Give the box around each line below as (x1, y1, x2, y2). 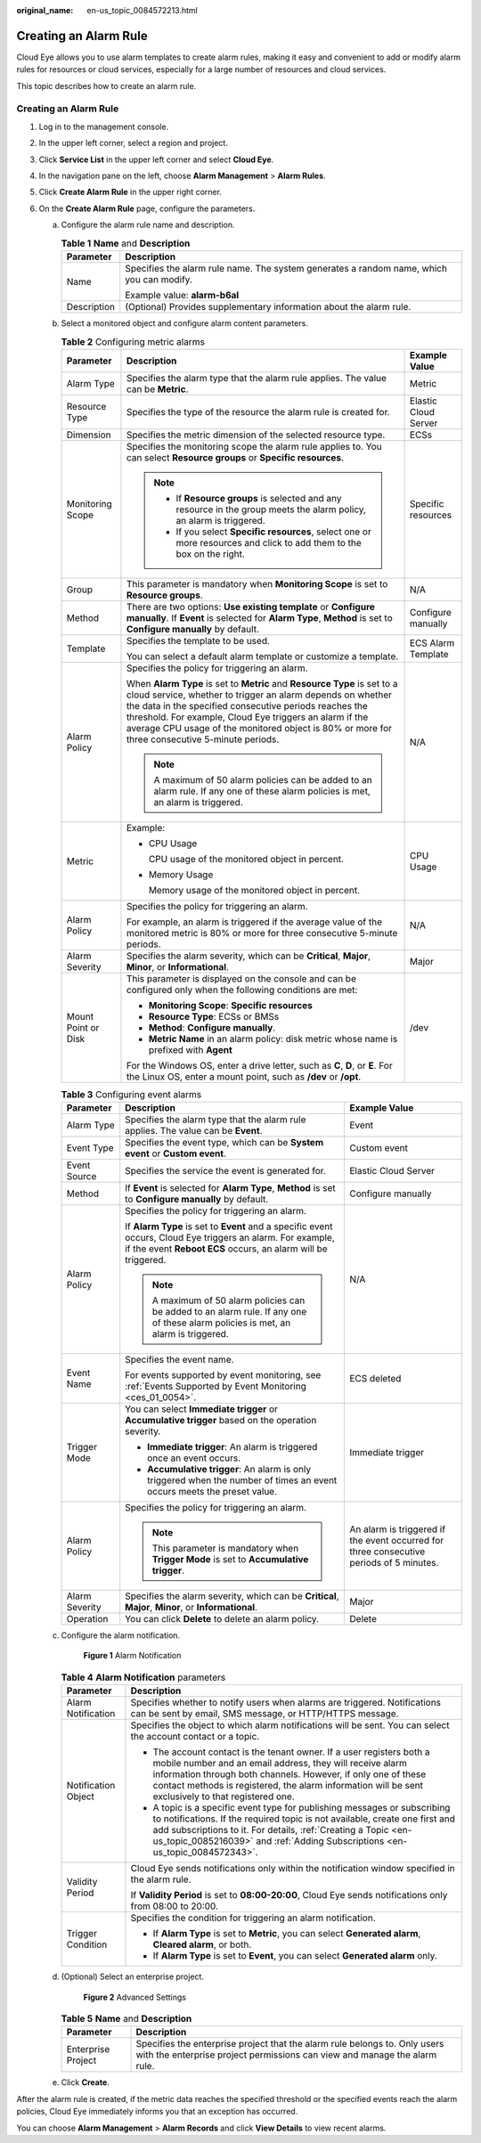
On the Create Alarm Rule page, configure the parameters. (38, 203, 256, 214)
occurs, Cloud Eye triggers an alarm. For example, (125, 1232, 336, 1244)
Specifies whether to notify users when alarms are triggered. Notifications (130, 1697, 441, 1709)
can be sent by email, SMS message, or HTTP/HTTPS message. (130, 1707, 399, 1720)
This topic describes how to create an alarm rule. (16, 80, 197, 91)
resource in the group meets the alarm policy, (175, 503, 367, 516)
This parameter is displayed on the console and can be (126, 972, 356, 984)
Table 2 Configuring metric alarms (61, 335, 205, 347)
